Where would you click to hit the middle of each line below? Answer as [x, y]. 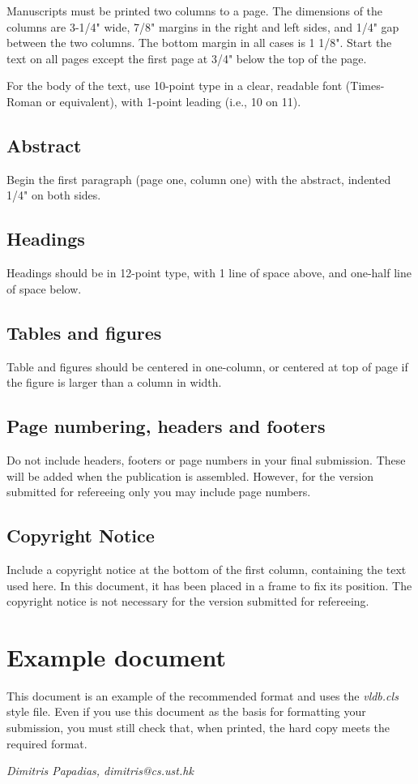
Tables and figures [84, 332]
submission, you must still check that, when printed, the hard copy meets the [198, 728]
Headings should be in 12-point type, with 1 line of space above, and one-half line [209, 273]
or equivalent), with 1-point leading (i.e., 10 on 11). [173, 101]
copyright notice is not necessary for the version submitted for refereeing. [188, 601]
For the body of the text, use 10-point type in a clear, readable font [175, 86]
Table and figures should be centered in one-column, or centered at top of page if [207, 366]
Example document [117, 656]
